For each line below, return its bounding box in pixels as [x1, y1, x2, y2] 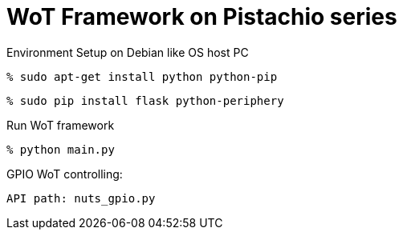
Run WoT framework [6, 118, 115, 132]
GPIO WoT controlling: [6, 166, 123, 181]
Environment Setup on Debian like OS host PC [6, 45, 249, 59]
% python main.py [6, 142, 115, 156]
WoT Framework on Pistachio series [6, 3, 397, 30]
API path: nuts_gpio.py [6, 191, 156, 205]
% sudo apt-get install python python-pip [6, 70, 278, 83]
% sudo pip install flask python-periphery [6, 94, 284, 107]
